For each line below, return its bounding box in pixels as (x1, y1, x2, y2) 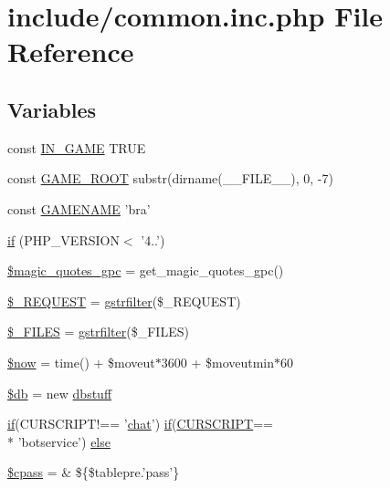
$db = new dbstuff (7, 383, 112, 402)
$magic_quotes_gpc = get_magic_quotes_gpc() (7, 261, 284, 280)
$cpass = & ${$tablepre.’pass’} (7, 462, 180, 482)
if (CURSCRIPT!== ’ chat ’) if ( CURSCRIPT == (7, 414, 273, 433)
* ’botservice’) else (7, 431, 111, 451)
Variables (7, 95, 97, 123)
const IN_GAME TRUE (7, 138, 146, 157)
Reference (7, 33, 134, 70)
